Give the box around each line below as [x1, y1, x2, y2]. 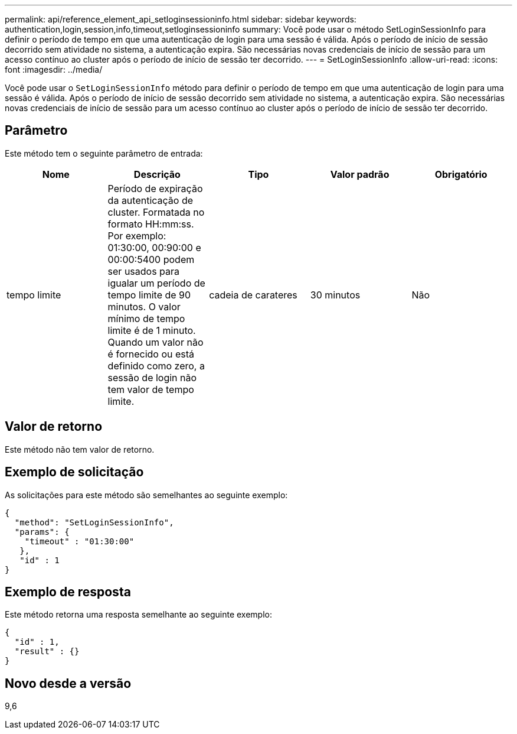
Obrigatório [434, 168, 487, 180]
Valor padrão [330, 168, 390, 180]
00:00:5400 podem [107, 253, 195, 265]
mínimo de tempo [107, 312, 185, 324]
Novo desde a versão [5, 675, 132, 691]
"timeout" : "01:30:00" [24, 536, 135, 546]
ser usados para [107, 265, 180, 277]
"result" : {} [14, 647, 80, 657]
